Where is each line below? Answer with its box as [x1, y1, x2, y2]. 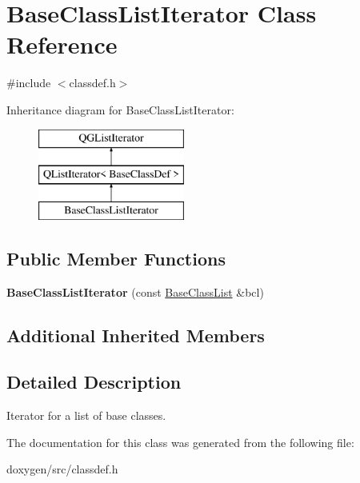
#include [6, 74, 51, 91]
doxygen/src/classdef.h [6, 461, 118, 477]
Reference [6, 28, 118, 61]
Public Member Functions [6, 245, 226, 270]
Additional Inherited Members [6, 322, 265, 347]
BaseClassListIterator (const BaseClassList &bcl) [6, 283, 264, 300]
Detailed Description [6, 369, 182, 394]
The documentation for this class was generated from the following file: [6, 433, 354, 450]
